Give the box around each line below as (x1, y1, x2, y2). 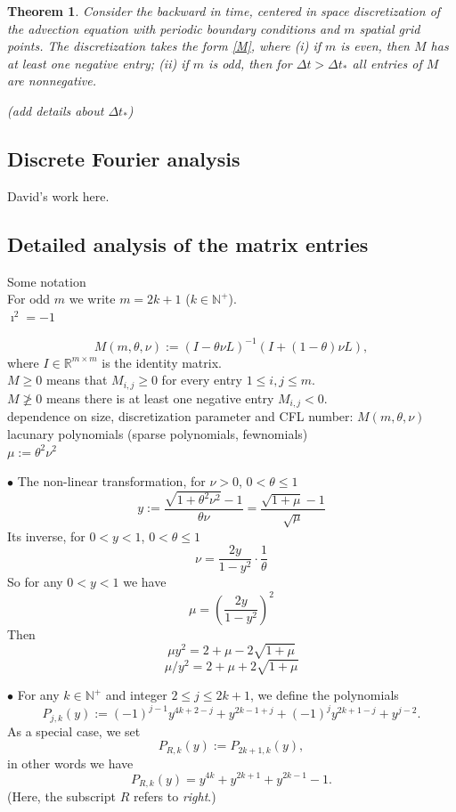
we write (69, 289, 116, 308)
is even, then (340, 37, 410, 55)
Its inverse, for (7, 526, 85, 545)
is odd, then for (208, 53, 292, 72)
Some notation (7, 272, 86, 290)
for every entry (161, 370, 242, 389)
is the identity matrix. (102, 353, 222, 371)
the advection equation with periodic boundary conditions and (7, 19, 340, 37)
